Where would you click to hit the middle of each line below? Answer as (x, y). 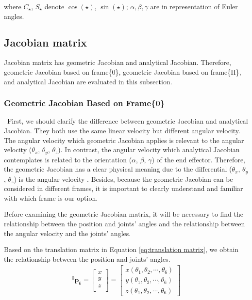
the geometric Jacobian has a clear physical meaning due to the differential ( (118, 169)
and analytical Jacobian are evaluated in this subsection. (88, 81)
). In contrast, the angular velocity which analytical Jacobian (149, 150)
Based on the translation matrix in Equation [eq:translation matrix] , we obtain (121, 249)
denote (54, 6)
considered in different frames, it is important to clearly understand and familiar (124, 188)
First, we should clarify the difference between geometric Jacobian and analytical (127, 121)
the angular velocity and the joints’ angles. (67, 233)
